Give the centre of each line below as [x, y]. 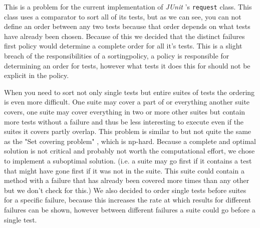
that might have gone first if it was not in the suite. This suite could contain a [124, 170]
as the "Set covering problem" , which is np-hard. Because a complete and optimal [130, 141]
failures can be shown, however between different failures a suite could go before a [130, 209]
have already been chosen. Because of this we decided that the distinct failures [124, 36]
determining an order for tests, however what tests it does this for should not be [127, 65]
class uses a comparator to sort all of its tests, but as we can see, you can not [123, 16]
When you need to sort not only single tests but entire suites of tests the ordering [129, 92]
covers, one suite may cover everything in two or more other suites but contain [125, 111]
